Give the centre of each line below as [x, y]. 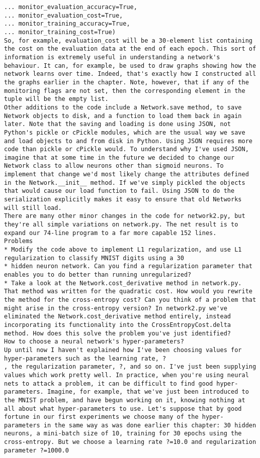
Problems [19, 241]
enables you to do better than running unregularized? [98, 275]
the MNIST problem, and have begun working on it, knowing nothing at [125, 400]
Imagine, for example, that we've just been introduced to [148, 392]
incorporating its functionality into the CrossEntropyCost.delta [118, 325]
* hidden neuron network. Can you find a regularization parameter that [128, 266]
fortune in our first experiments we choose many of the [101, 417]
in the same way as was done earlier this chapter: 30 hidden [150, 425]
